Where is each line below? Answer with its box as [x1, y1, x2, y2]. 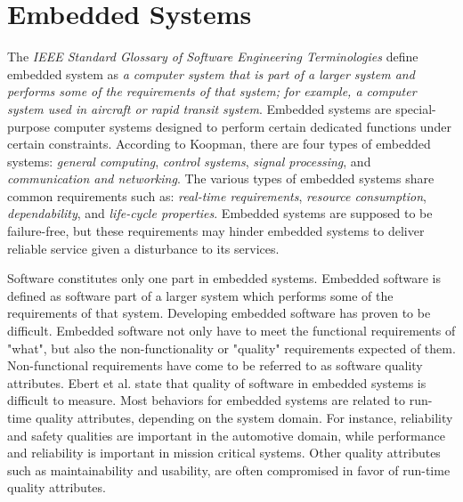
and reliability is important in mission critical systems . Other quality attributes [7, 443, 441, 462]
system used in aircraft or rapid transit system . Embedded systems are [7, 99, 392, 117]
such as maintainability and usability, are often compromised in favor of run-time [7, 460, 451, 479]
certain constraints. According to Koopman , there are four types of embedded [7, 134, 431, 153]
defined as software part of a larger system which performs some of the [7, 286, 394, 304]
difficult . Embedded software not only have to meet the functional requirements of [7, 321, 456, 340]
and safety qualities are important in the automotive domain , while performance [7, 425, 445, 444]
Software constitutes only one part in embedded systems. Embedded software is [7, 269, 441, 287]
